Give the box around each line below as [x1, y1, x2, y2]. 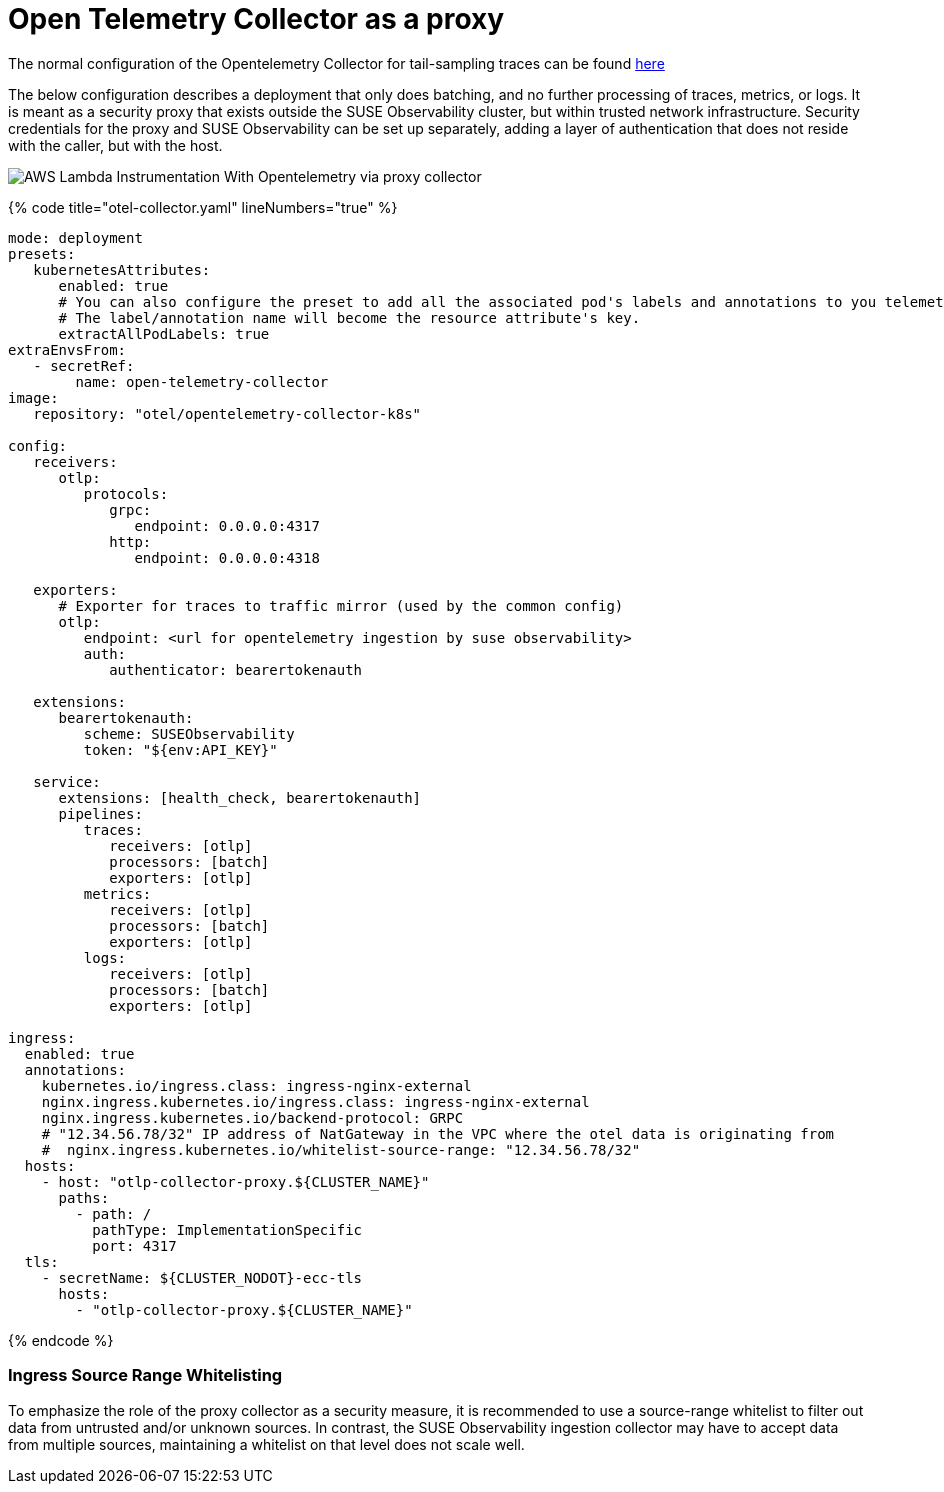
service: [33, 773, 101, 790]
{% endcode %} [8, 1331, 114, 1349]
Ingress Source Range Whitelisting [8, 1365, 283, 1386]
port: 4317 [92, 1237, 177, 1254]
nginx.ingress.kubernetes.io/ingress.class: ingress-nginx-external [41, 1093, 590, 1110]
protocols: [83, 485, 169, 502]
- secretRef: [33, 357, 135, 374]
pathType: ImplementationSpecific [92, 1221, 363, 1238]
